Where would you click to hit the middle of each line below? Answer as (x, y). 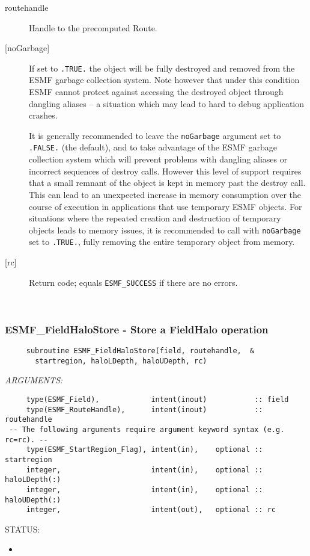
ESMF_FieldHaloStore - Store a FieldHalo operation (137, 329)
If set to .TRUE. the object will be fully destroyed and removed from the (162, 68)
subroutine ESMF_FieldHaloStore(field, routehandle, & (140, 351)
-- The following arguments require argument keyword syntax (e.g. (147, 429)
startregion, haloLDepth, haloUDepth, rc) (121, 361)
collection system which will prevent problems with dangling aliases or (158, 159)
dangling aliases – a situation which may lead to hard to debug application (167, 103)
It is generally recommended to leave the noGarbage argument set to (155, 135)
